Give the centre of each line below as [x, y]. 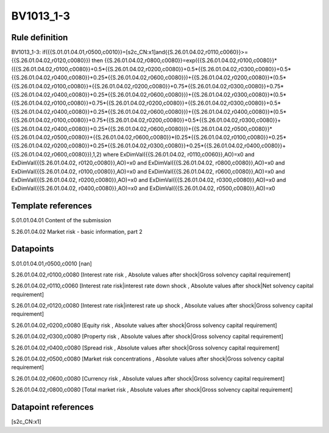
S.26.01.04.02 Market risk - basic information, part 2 [77, 231]
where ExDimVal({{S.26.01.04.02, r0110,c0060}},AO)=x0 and [179, 154]
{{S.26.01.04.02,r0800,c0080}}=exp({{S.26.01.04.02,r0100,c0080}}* [191, 60]
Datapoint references [53, 407]
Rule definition [40, 37]
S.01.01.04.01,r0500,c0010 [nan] [52, 263]
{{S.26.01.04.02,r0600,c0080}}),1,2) [56, 154]
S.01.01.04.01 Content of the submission [62, 220]
